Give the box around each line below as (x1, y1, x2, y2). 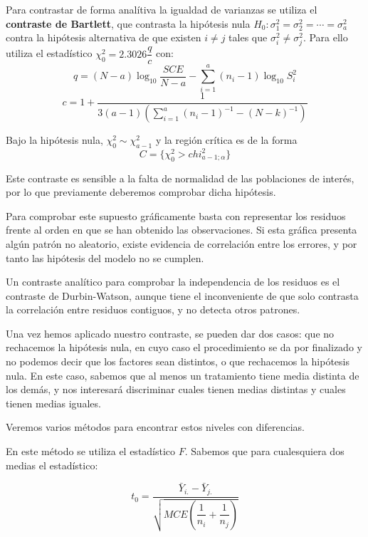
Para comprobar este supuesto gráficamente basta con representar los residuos (6, 208, 346, 223)
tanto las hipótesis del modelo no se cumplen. (6, 250, 204, 265)
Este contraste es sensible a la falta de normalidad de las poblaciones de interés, (6, 170, 354, 185)
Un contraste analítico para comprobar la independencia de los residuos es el (6, 274, 340, 289)
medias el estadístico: (6, 457, 98, 472)
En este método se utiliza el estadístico (6, 444, 176, 459)
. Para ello (303, 30, 348, 45)
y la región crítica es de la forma (155, 132, 298, 147)
